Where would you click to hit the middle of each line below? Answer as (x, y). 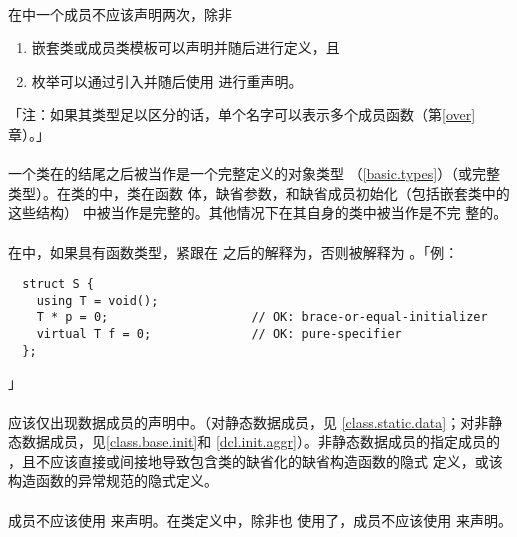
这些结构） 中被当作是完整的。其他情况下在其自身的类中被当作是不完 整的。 (258, 212)
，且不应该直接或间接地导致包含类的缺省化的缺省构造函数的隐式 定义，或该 (255, 460)
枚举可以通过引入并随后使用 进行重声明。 (167, 80)
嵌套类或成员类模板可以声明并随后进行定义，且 (185, 47)
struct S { (58, 284)
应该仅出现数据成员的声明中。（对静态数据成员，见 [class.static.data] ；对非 (248, 421)
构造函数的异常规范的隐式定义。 (113, 480)
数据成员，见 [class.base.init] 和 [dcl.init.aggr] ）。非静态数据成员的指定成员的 (260, 441)
